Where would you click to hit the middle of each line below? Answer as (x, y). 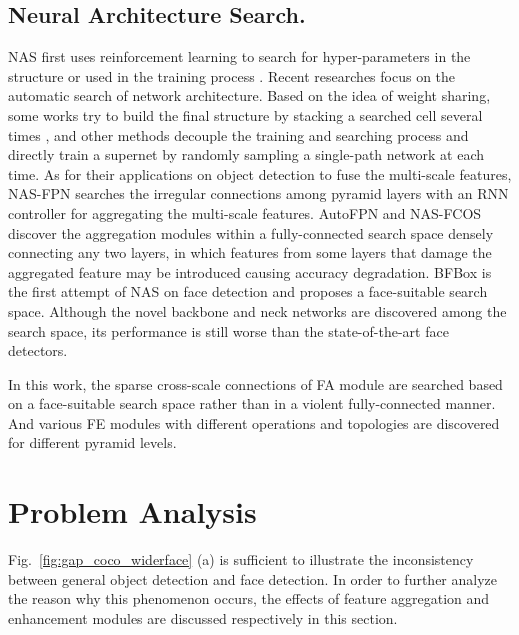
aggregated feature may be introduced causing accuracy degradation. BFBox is (250, 271)
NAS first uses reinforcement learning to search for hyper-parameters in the (239, 56)
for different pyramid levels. (92, 442)
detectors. (38, 350)
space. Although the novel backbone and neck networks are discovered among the (257, 310)
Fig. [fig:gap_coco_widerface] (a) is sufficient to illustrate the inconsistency (241, 559)
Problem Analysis (132, 511)
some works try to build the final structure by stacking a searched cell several (245, 114)
